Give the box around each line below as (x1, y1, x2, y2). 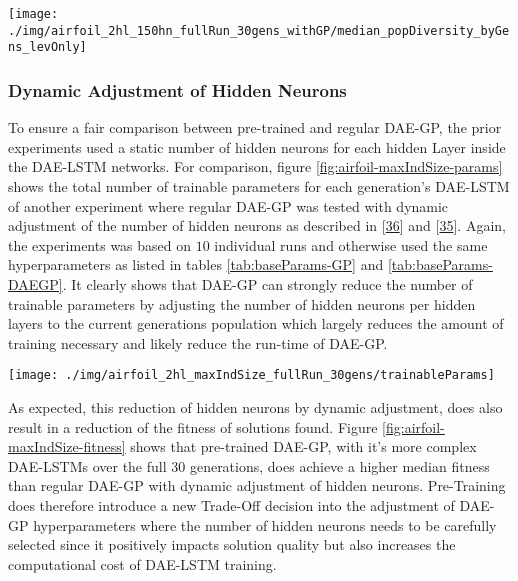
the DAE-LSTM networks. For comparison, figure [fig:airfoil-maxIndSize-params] (8, 156, 503, 177)
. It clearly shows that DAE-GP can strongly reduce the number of (62, 273, 473, 294)
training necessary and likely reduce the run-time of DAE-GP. (8, 332, 388, 353)
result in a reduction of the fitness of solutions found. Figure (8, 416, 378, 437)
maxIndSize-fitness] (8, 436, 126, 457)
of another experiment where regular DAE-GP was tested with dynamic (8, 195, 449, 216)
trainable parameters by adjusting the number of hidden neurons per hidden (8, 293, 476, 314)
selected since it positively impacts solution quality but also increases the (8, 534, 456, 555)
